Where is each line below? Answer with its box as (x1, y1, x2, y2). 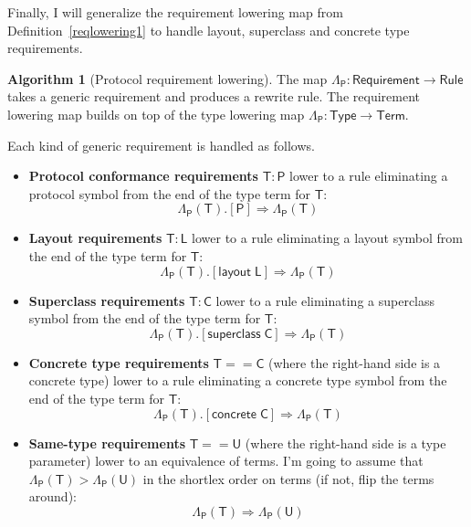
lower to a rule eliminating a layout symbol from (192, 228, 463, 248)
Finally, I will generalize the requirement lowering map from (7, 3, 343, 21)
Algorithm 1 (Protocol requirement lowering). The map (7, 69, 328, 88)
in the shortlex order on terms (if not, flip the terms (142, 469, 434, 488)
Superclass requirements (28, 290, 185, 310)
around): (28, 487, 77, 506)
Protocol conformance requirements (28, 166, 258, 185)
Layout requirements (28, 228, 162, 248)
